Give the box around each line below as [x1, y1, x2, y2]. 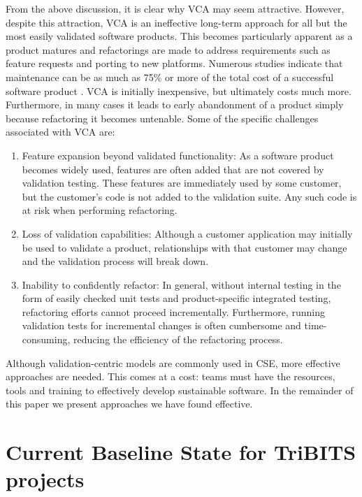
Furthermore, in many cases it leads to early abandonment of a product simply [6, 97, 344, 112]
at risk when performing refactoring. [22, 203, 178, 217]
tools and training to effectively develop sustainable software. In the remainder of [6, 382, 354, 397]
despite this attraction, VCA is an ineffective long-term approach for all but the [6, 15, 347, 29]
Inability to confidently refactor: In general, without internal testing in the [22, 277, 341, 291]
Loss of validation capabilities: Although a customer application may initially [22, 226, 353, 240]
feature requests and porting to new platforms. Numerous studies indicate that [6, 56, 343, 71]
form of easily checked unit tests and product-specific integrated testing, [22, 291, 331, 305]
